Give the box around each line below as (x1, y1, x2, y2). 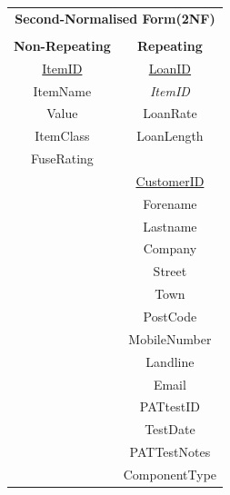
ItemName (33, 81, 92, 100)
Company (143, 239, 197, 258)
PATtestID (139, 397, 200, 416)
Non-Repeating (14, 35, 111, 54)
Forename (143, 193, 197, 213)
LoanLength (136, 126, 204, 145)
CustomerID (135, 171, 205, 190)
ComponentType (123, 464, 217, 483)
